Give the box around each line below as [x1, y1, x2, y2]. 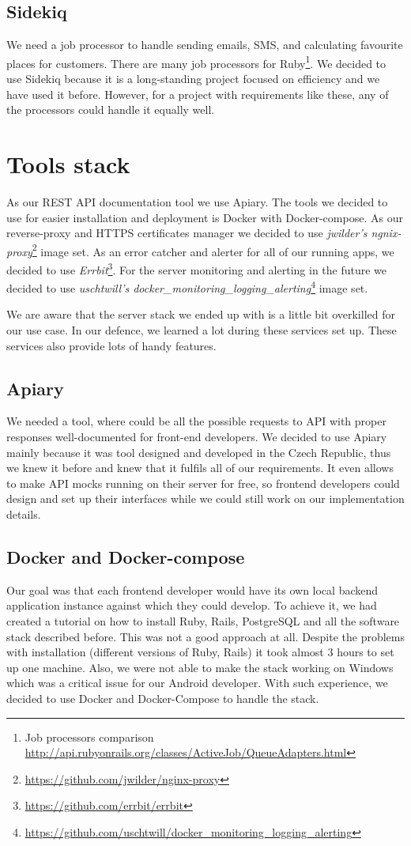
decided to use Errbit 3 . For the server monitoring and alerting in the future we [6, 259, 387, 278]
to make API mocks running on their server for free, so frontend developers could [6, 474, 400, 491]
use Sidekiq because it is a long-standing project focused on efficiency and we [6, 70, 380, 87]
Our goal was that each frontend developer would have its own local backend [6, 581, 379, 598]
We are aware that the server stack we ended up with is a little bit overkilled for [6, 306, 395, 323]
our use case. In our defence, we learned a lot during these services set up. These [6, 322, 397, 338]
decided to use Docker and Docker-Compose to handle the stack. [6, 689, 319, 706]
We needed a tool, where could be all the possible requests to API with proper [6, 413, 386, 429]
